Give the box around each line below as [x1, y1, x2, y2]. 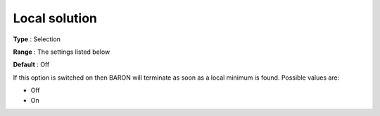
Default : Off [13, 60, 50, 69]
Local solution [13, 10, 98, 26]
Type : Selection [13, 35, 61, 43]
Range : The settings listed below [13, 48, 110, 56]
